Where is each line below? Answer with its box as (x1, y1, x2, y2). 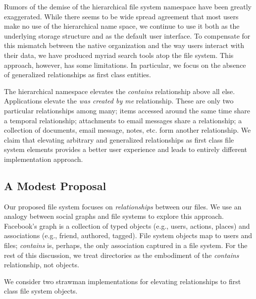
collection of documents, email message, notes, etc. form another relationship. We (4, 125, 251, 135)
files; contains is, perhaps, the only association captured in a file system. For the (4, 240, 248, 250)
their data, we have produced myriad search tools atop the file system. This (4, 50, 234, 60)
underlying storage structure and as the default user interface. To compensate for (4, 30, 251, 41)
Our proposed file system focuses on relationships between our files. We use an (4, 201, 242, 211)
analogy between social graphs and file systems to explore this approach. (4, 211, 224, 221)
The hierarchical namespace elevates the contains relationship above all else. (4, 86, 235, 96)
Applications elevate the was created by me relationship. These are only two (4, 96, 234, 106)
